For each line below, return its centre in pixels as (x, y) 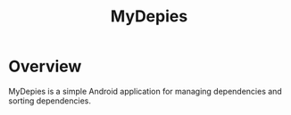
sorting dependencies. (50, 101)
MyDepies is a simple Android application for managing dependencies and (145, 91)
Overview (45, 66)
